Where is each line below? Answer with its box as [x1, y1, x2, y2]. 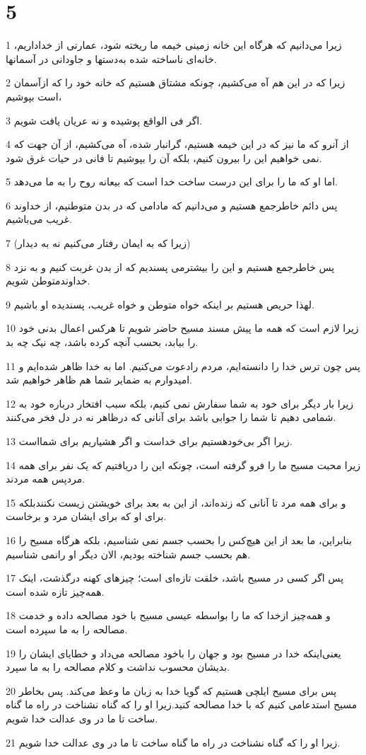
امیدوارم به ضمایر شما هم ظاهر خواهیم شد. [6, 372, 192, 387]
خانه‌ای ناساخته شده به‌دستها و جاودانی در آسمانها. [6, 51, 217, 66]
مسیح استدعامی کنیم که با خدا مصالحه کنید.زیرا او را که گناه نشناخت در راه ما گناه [6, 697, 358, 712]
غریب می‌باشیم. [6, 212, 72, 226]
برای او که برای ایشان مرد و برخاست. [6, 509, 167, 524]
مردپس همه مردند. [6, 471, 85, 486]
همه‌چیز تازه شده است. [6, 584, 105, 599]
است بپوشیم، [6, 88, 62, 103]
